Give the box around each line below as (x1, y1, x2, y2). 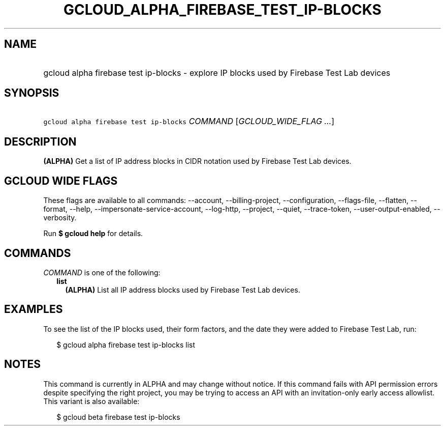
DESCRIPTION (4, 135, 77, 148)
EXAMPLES (4, 303, 63, 316)
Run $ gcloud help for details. (43, 229, 143, 238)
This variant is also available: (43, 396, 140, 406)
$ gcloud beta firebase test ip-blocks (56, 412, 180, 421)
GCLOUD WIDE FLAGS (4, 174, 118, 187)
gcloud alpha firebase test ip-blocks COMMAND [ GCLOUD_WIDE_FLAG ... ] (43, 116, 335, 127)
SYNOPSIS (4, 87, 59, 100)
